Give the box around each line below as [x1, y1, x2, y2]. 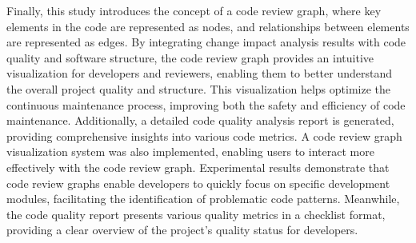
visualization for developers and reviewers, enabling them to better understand [6, 65, 393, 82]
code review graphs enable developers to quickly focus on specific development [6, 174, 390, 191]
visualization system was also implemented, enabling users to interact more [6, 143, 374, 160]
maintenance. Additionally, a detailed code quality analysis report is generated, [6, 112, 394, 129]
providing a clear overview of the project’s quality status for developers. [6, 221, 358, 238]
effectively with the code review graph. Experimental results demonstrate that [6, 158, 390, 175]
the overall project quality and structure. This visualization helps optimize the [6, 80, 390, 97]
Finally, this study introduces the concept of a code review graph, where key [6, 2, 382, 18]
